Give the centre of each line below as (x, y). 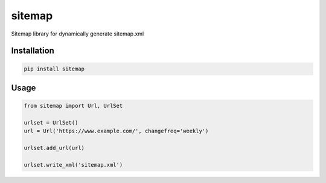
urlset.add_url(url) (54, 148)
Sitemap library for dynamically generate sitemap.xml (78, 34)
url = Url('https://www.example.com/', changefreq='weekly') (116, 131)
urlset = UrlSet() (51, 123)
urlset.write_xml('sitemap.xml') (73, 165)
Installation (33, 51)
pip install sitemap (54, 69)
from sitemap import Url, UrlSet (73, 106)
